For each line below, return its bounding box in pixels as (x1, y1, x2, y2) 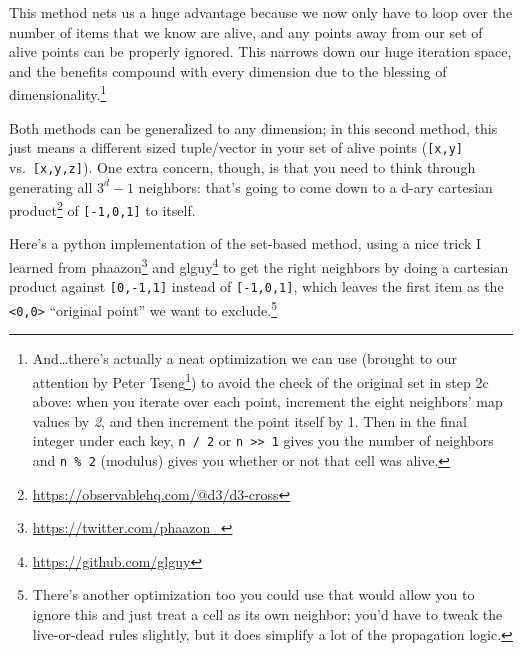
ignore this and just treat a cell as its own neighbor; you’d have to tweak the (32, 603, 503, 624)
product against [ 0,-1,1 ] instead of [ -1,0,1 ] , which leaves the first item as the (9, 276, 504, 297)
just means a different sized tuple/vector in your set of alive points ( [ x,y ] (9, 137, 463, 158)
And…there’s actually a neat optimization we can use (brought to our (32, 348, 458, 369)
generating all (9, 176, 93, 197)
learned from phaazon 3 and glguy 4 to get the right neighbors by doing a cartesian (9, 254, 509, 277)
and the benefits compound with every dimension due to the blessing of (9, 60, 447, 81)
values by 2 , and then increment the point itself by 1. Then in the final (32, 410, 467, 431)
